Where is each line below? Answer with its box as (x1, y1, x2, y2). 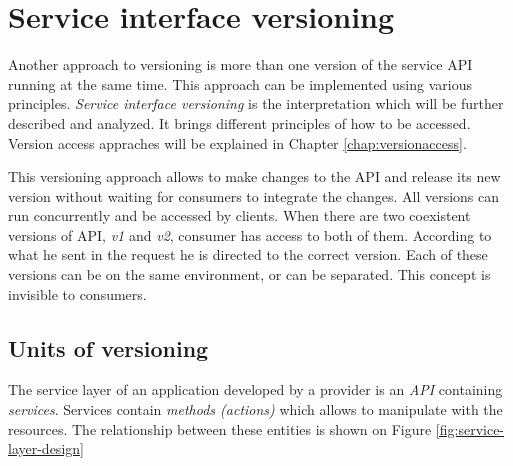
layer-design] (8, 438, 84, 459)
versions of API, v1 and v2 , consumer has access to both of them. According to (8, 224, 492, 245)
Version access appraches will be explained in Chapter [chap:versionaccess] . (8, 132, 467, 153)
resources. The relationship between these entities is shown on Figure (8, 418, 432, 439)
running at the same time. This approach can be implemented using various (8, 73, 472, 94)
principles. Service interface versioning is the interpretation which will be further (8, 93, 504, 114)
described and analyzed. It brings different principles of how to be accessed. (8, 112, 471, 133)
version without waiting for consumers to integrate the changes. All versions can (8, 185, 500, 206)
